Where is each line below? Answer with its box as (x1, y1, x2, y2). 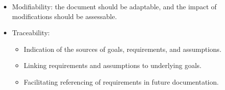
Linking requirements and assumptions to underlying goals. (24, 60, 201, 70)
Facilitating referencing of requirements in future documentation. (24, 76, 219, 87)
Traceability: (12, 27, 50, 38)
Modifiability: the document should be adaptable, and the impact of (12, 1, 217, 11)
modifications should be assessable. (12, 11, 117, 21)
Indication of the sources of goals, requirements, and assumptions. (24, 44, 222, 54)
